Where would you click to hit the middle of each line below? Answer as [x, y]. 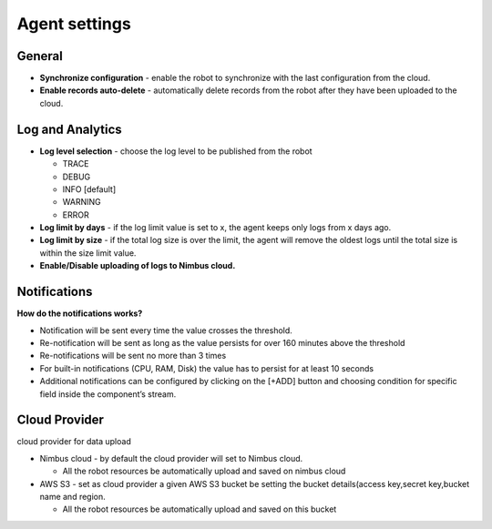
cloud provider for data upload [74, 442]
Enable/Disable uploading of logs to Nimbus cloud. [138, 266]
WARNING [82, 202]
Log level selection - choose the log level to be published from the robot [176, 151]
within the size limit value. [88, 253]
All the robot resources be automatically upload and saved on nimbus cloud [204, 471]
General [40, 56]
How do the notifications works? [80, 313]
